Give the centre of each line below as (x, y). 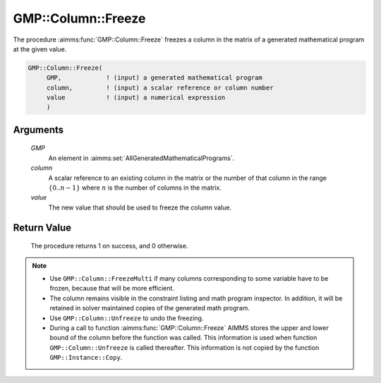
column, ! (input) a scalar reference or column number (160, 87)
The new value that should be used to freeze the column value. (140, 207)
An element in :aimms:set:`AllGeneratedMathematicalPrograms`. (141, 158)
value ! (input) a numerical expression (136, 98)
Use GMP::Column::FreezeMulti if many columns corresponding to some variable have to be (189, 279)
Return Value (42, 227)
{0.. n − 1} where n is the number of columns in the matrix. (135, 188)
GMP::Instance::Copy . (86, 358)
